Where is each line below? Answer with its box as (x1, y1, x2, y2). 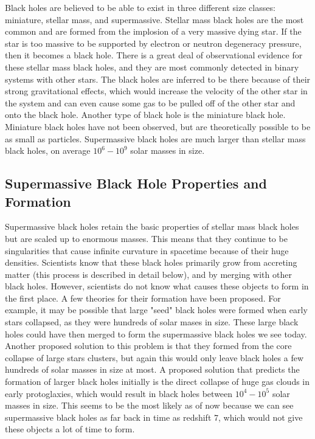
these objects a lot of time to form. (5, 423, 135, 435)
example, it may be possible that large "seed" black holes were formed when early (5, 303, 308, 316)
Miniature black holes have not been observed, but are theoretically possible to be (5, 120, 311, 133)
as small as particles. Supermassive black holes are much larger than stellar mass (5, 132, 306, 145)
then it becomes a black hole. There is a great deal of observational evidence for (5, 49, 303, 61)
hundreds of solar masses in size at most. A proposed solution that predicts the (5, 363, 300, 376)
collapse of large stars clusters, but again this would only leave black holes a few (5, 351, 304, 364)
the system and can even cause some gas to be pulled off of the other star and (5, 96, 296, 109)
